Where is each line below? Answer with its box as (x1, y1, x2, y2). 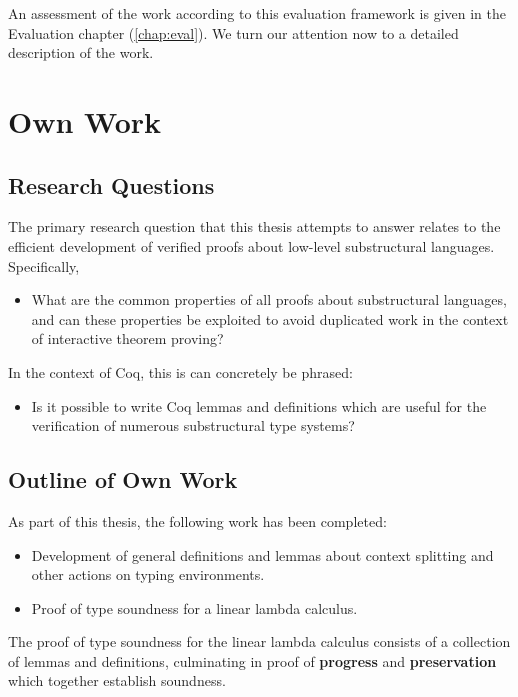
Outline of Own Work (8, 464, 238, 495)
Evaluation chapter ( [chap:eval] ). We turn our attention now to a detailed (8, 22, 459, 43)
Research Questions (8, 169, 215, 200)
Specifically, (8, 255, 80, 276)
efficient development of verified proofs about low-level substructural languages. (8, 235, 495, 256)
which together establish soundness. (8, 670, 226, 691)
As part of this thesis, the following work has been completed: (8, 510, 387, 531)
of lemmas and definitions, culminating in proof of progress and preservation (8, 650, 497, 671)
